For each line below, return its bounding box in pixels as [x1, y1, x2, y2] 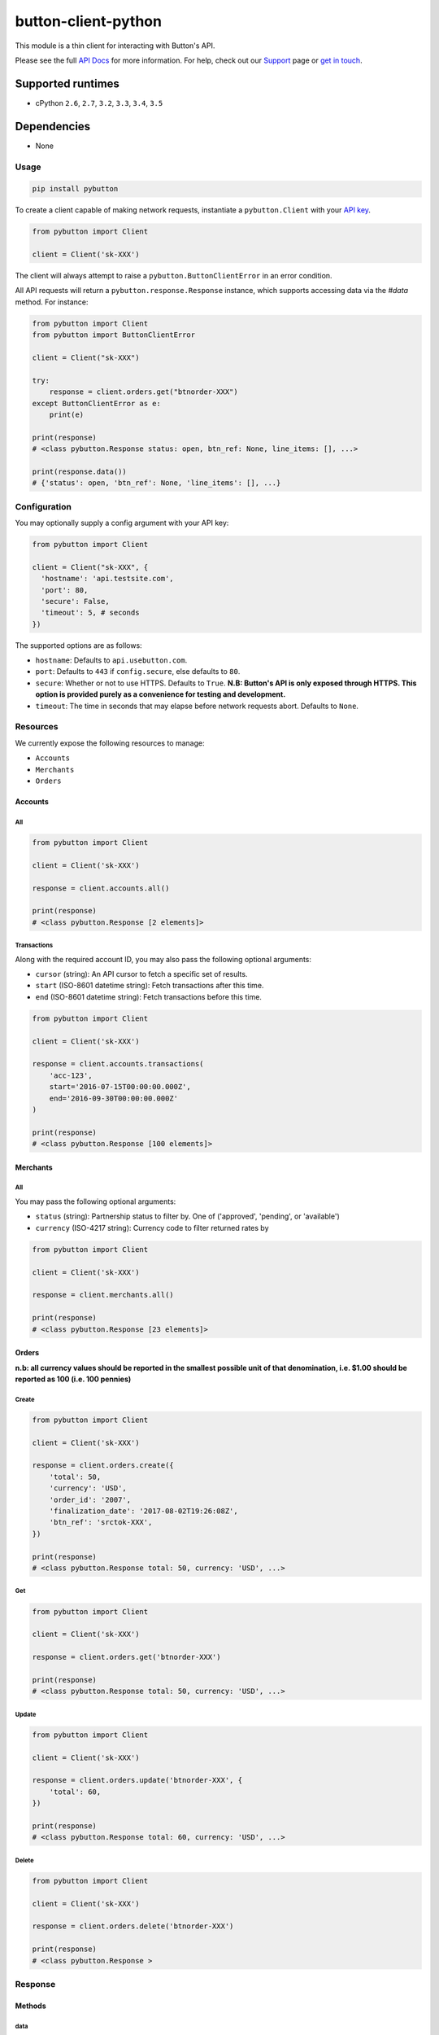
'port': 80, [41, 585, 89, 594]
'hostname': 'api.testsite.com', [41, 574, 174, 584]
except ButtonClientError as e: [32, 399, 162, 408]
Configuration [15, 501, 72, 512]
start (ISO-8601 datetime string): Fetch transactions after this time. [35, 981, 264, 991]
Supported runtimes [15, 77, 120, 90]
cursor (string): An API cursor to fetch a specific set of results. [35, 969, 248, 979]
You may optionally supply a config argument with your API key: [15, 518, 229, 527]
